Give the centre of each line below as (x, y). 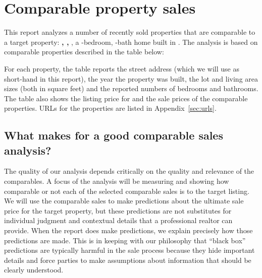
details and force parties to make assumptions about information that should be (128, 260)
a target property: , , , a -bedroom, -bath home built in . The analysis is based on (131, 42)
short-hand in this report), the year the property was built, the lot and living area (131, 78)
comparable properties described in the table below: (84, 52)
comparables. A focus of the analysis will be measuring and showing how (117, 181)
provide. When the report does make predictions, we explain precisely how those (128, 230)
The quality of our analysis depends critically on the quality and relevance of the (129, 171)
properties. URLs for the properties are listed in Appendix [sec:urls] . (110, 108)
